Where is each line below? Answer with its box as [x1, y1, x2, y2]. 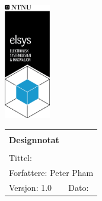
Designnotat [9, 133, 59, 146]
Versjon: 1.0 [9, 181, 52, 193]
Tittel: [9, 151, 32, 163]
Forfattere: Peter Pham [9, 166, 94, 178]
